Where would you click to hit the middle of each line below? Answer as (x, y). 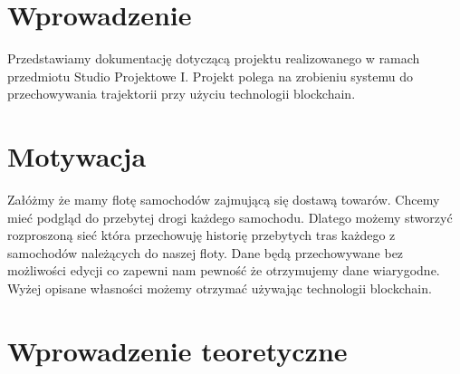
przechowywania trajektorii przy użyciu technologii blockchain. (182, 94)
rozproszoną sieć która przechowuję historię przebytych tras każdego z (201, 235)
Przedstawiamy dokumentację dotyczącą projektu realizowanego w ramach (214, 58)
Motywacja (77, 156)
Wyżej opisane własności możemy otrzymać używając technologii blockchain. (220, 288)
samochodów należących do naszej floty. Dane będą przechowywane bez (206, 252)
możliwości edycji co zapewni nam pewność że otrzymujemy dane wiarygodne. (224, 270)
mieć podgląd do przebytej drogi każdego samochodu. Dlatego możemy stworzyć (230, 217)
